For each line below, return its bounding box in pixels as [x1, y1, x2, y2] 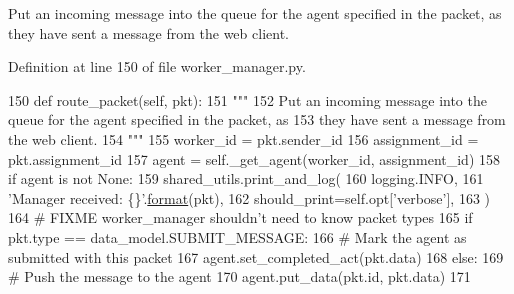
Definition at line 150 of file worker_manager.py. [8, 56, 306, 77]
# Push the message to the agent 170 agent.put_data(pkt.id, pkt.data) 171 [8, 266, 471, 287]
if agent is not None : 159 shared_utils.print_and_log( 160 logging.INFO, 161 [8, 168, 484, 189]
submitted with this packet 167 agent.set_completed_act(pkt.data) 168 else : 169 [8, 246, 504, 267]
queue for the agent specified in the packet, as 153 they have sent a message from [8, 109, 506, 130]
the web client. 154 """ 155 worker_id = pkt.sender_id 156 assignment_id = [8, 128, 479, 149]
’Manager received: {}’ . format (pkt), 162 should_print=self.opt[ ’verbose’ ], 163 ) [8, 187, 490, 208]
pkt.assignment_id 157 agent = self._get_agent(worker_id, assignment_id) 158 [8, 148, 501, 169]
